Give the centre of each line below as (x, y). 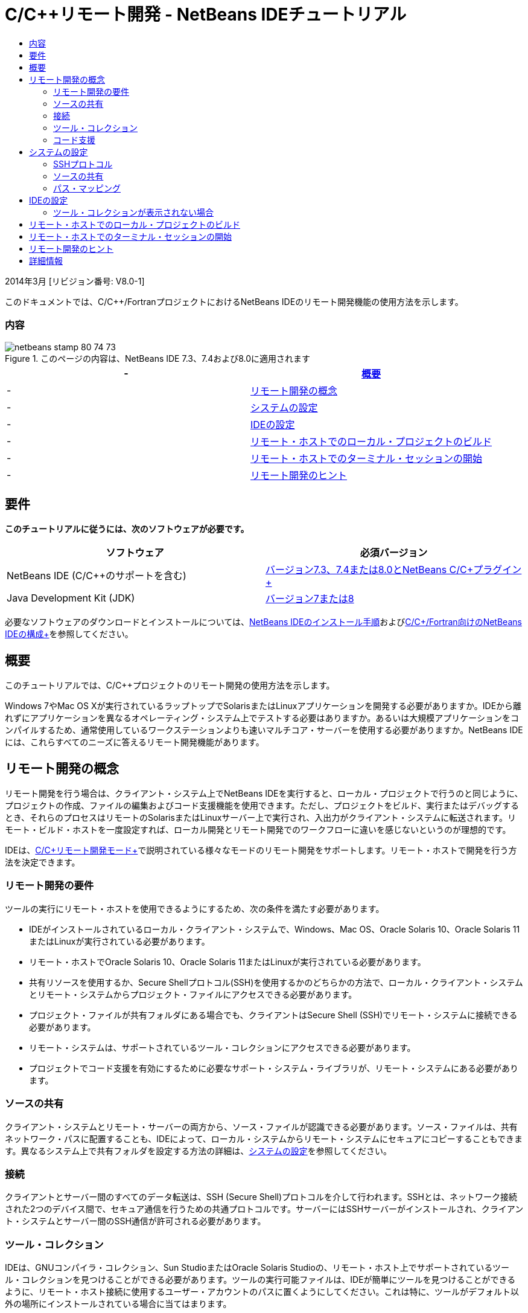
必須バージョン (394, 553)
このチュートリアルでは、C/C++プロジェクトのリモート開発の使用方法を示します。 (170, 685)
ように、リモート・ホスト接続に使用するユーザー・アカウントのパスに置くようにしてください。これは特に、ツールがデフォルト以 (262, 1292)
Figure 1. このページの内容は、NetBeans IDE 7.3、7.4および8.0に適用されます (158, 358)
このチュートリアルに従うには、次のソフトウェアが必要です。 (127, 529)
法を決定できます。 (43, 862)
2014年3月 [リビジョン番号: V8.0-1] (75, 281)
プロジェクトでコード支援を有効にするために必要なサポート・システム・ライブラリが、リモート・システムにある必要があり (274, 1068)
